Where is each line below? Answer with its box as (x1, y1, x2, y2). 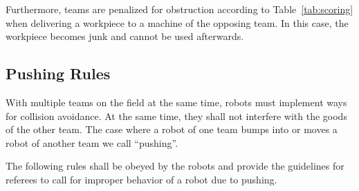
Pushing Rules (6, 63, 111, 84)
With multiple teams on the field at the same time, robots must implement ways (6, 94, 347, 109)
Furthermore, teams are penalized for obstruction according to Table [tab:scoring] (6, 2, 353, 16)
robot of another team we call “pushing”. (6, 135, 178, 150)
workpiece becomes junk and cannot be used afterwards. (6, 29, 244, 43)
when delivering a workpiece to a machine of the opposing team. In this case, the (6, 15, 349, 30)
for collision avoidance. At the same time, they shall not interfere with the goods (6, 108, 347, 123)
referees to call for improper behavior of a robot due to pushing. (6, 172, 277, 186)
